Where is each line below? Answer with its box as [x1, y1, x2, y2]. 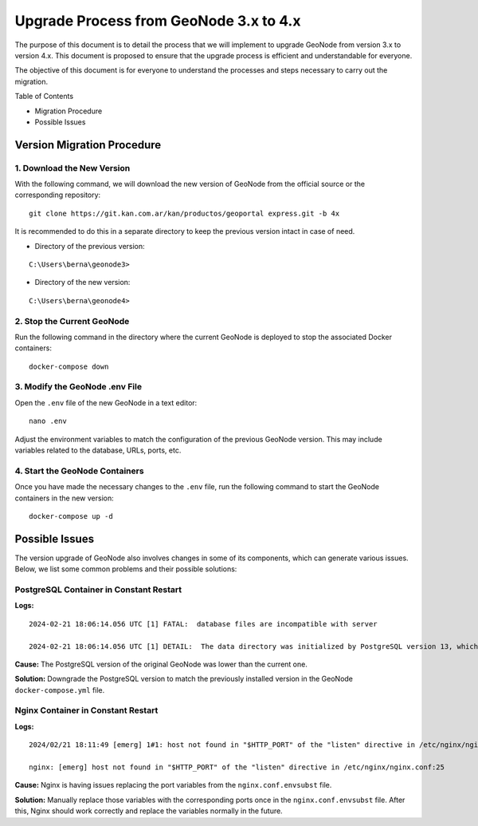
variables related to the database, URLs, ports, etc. [14, 445, 182, 455]
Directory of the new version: [34, 278, 131, 287]
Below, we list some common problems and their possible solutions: [14, 564, 237, 574]
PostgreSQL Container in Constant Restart [14, 584, 182, 595]
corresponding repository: [14, 190, 101, 200]
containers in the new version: [14, 493, 115, 503]
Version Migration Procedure [14, 138, 162, 152]
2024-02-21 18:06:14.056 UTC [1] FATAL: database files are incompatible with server [29, 619, 378, 628]
